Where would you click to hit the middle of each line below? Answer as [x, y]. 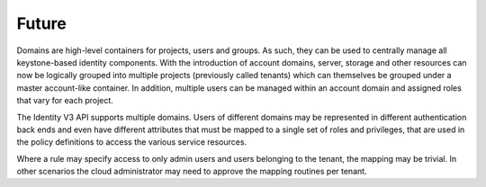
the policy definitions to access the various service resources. [132, 142]
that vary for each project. [65, 101]
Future [42, 23]
